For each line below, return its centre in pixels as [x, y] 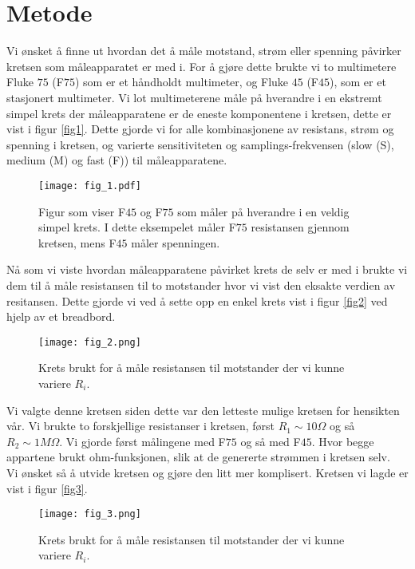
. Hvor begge [343, 441]
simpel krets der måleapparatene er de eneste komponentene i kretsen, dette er [199, 113]
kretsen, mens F [77, 242]
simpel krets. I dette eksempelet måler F [137, 227]
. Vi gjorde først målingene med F [142, 441]
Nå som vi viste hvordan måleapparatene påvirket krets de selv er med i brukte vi [207, 269]
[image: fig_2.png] [90, 342]
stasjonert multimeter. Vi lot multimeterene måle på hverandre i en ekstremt [194, 97]
